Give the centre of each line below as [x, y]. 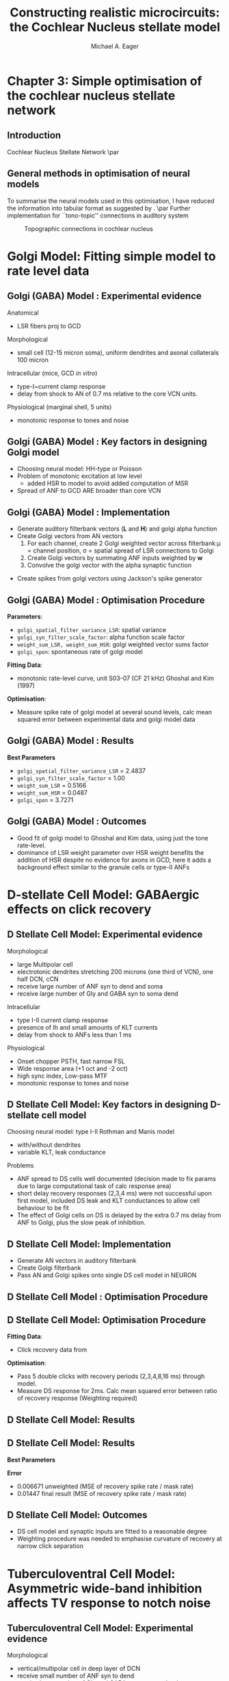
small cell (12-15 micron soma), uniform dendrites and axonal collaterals [118, 352]
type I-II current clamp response [63, 1020]
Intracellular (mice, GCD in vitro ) [52, 373]
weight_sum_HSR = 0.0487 [52, 793]
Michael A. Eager [115, 46]
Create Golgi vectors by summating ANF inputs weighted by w [115, 558]
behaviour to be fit [43, 1208]
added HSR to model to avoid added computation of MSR [108, 483]
